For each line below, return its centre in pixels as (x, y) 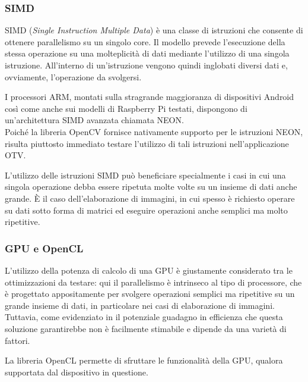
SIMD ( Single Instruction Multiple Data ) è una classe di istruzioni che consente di (154, 30)
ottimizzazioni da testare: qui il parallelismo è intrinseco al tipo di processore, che (153, 282)
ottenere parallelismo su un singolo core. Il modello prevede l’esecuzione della (145, 41)
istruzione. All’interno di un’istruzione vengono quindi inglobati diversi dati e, (146, 65)
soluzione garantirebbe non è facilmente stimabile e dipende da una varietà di (146, 328)
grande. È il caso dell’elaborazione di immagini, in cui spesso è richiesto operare (150, 198)
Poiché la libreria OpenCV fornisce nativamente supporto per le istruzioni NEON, (154, 131)
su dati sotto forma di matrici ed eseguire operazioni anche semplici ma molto (146, 210)
